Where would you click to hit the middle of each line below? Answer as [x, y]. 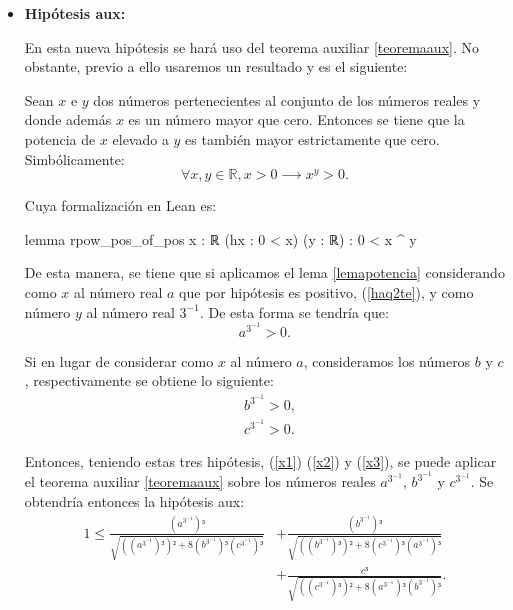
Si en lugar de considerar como [119, 360]
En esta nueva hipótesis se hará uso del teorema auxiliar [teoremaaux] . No [251, 46]
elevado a [140, 138]
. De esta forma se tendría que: [294, 311]
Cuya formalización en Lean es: [120, 205]
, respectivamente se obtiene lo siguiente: [149, 380]
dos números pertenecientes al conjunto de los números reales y [287, 99]
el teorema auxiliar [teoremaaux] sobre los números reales [200, 481]
